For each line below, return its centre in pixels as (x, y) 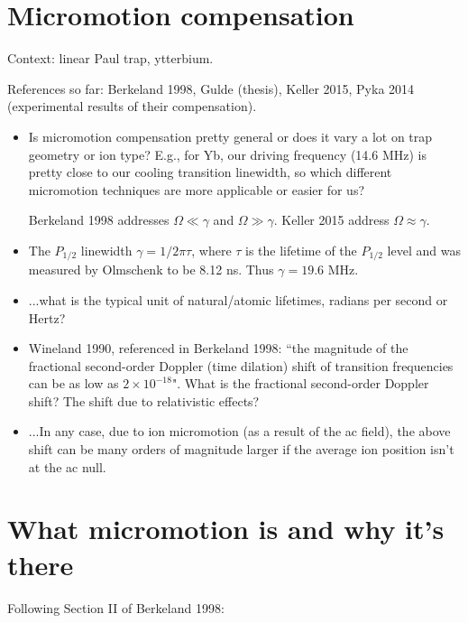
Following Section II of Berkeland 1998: (116, 607)
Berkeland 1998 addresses (99, 220)
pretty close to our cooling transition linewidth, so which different (210, 172)
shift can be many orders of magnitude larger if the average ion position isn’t (241, 449)
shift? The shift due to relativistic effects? (144, 400)
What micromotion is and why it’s (226, 529)
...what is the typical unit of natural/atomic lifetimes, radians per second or (238, 299)
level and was (424, 250)
